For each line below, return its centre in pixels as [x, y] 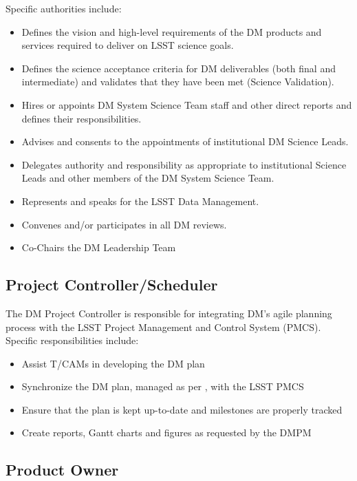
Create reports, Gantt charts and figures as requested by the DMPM [166, 432]
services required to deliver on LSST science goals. [128, 45]
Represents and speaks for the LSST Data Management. [140, 201]
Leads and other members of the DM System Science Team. [148, 178]
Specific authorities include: [64, 8]
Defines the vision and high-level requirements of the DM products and [172, 31]
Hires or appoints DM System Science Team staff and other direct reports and [187, 104]
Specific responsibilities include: [72, 340]
